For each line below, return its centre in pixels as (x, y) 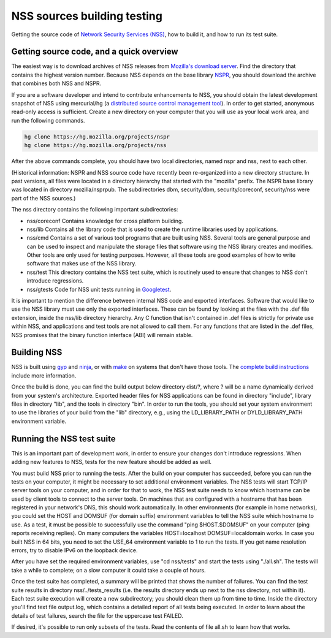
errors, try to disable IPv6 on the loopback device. (74, 550)
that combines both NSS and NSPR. (56, 83)
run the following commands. (48, 120)
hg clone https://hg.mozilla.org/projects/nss (95, 145)
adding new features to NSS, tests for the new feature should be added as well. (111, 462)
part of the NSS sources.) (44, 198)
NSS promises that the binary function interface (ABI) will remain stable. (102, 335)
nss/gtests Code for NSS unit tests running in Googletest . (99, 289)
